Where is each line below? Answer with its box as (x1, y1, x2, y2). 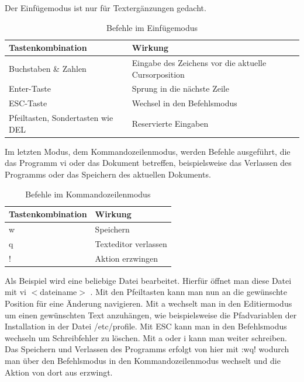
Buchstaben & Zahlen (9, 62, 87, 74)
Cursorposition (132, 68, 185, 80)
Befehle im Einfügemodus (106, 21, 198, 33)
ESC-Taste (9, 97, 47, 109)
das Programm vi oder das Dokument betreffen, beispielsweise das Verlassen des (5, 157, 292, 169)
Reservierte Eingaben (132, 117, 209, 129)
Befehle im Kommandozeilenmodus (25, 187, 151, 200)
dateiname (40, 286, 77, 298)
